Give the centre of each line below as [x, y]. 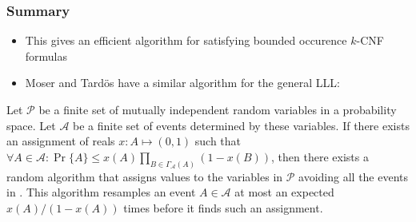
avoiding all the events [354, 176]
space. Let [31, 125]
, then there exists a [320, 156]
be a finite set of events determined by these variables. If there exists [241, 125]
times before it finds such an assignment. [223, 207]
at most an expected [284, 192]
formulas [46, 55]
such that [218, 141]
